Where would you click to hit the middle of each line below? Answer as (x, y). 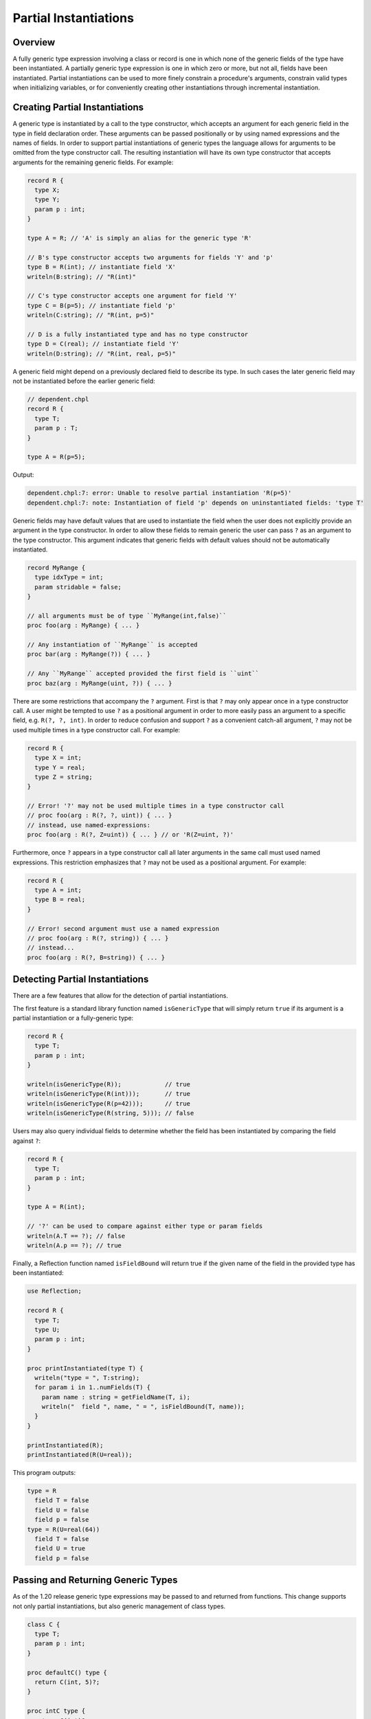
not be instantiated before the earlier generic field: (84, 381)
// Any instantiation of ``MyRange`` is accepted (112, 645)
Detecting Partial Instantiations (81, 979)
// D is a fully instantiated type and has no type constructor (138, 334)
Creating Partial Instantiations (78, 108)
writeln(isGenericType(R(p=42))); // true (109, 1103)
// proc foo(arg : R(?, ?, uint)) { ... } (100, 815)
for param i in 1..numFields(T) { (93, 1388)
